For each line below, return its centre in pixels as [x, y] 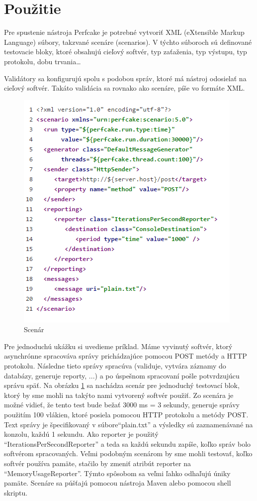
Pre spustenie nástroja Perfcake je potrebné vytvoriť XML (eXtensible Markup [124, 32]
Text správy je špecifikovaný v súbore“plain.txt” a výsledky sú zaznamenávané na [128, 424]
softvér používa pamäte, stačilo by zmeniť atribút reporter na [98, 463]
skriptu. [16, 492]
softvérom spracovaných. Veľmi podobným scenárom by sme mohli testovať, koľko [128, 453]
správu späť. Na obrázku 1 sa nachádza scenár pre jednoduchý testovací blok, [122, 385]
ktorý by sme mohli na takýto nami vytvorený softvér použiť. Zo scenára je [119, 395]
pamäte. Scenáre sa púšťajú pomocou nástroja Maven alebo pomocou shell [118, 483]
